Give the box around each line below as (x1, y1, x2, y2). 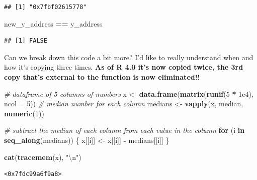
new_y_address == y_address (4, 18, 103, 29)
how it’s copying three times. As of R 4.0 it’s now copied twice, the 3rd (4, 62, 243, 72)
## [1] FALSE (4, 37, 47, 45)
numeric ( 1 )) (4, 108, 44, 118)
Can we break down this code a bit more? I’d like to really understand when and (4, 52, 253, 62)
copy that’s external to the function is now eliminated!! (4, 71, 200, 82)
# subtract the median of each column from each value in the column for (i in (4, 125, 245, 135)
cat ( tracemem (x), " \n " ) (4, 151, 81, 162)
